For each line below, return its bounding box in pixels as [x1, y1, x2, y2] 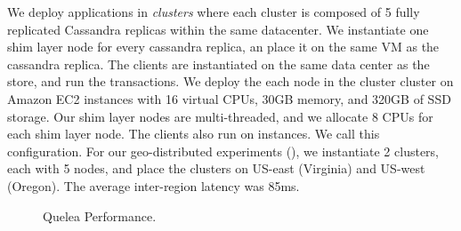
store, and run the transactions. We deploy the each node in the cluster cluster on [7, 72, 454, 91]
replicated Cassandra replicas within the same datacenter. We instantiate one [7, 20, 429, 38]
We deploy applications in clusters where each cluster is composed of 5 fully [7, 3, 420, 20]
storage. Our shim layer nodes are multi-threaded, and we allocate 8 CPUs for [7, 107, 433, 125]
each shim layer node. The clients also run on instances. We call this [7, 124, 380, 143]
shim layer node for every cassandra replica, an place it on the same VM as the [7, 37, 440, 56]
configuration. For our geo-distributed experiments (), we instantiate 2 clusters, [7, 141, 440, 160]
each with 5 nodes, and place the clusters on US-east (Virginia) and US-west [7, 159, 425, 178]
